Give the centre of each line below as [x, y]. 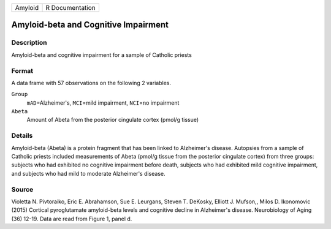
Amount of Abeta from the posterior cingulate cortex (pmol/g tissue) [113, 120]
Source [22, 189]
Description [29, 43]
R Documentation [71, 8]
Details [22, 136]
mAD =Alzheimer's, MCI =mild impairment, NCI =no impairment [103, 103]
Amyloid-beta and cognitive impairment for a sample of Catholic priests [102, 54]
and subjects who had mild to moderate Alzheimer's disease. [88, 173]
